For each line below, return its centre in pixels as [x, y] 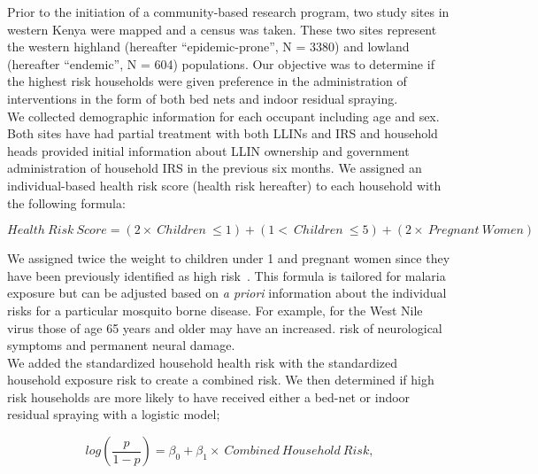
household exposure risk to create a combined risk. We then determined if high [221, 380]
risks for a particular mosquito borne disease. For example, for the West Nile [215, 310]
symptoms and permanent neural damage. [121, 345]
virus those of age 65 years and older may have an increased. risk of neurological [225, 327]
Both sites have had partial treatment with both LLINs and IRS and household [223, 133]
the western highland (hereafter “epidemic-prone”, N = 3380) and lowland [208, 47]
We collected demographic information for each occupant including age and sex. [223, 116]
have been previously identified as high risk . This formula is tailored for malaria [227, 275]
